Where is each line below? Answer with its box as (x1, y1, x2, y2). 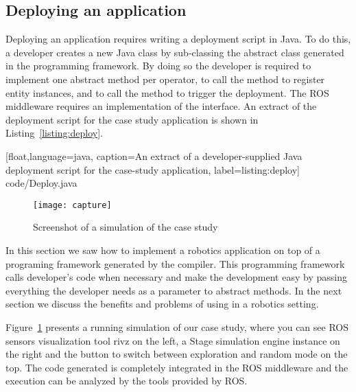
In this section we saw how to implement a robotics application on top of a (5, 242, 320, 257)
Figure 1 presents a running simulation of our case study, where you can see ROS (5, 319, 348, 334)
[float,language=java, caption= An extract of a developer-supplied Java (5, 148, 302, 163)
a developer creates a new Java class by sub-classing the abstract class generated (5, 45, 344, 59)
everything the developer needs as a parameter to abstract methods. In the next (5, 283, 342, 297)
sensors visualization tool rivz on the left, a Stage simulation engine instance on (5, 333, 340, 347)
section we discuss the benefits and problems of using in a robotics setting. (5, 297, 319, 311)
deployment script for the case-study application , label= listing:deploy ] (5, 162, 300, 176)
